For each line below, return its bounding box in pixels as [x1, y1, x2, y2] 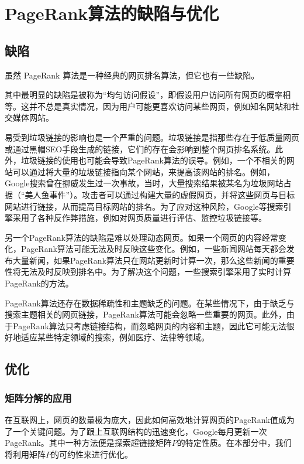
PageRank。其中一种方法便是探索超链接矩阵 [5, 436, 172, 449]
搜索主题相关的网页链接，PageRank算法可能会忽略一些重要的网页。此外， [5, 308, 286, 320]
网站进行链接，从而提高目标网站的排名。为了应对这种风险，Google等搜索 [5, 200, 284, 212]
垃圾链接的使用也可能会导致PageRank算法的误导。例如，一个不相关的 [20, 154, 286, 166]
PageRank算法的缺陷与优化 [5, 1, 219, 25]
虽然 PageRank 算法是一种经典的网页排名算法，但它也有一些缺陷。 [5, 69, 260, 81]
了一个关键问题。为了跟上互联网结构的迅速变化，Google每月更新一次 [5, 425, 267, 437]
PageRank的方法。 [5, 277, 74, 289]
